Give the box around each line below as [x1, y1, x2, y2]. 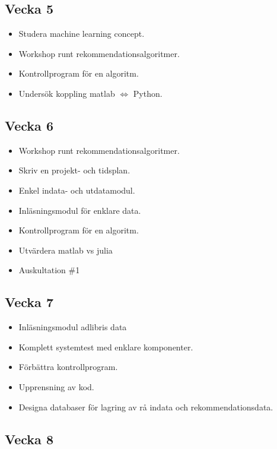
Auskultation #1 [18, 264, 80, 276]
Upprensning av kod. [18, 380, 94, 393]
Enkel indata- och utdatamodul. [18, 184, 135, 196]
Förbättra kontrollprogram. [18, 361, 118, 373]
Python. [133, 87, 163, 99]
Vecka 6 [5, 116, 53, 134]
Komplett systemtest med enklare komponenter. [18, 340, 193, 353]
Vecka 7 [5, 293, 53, 311]
